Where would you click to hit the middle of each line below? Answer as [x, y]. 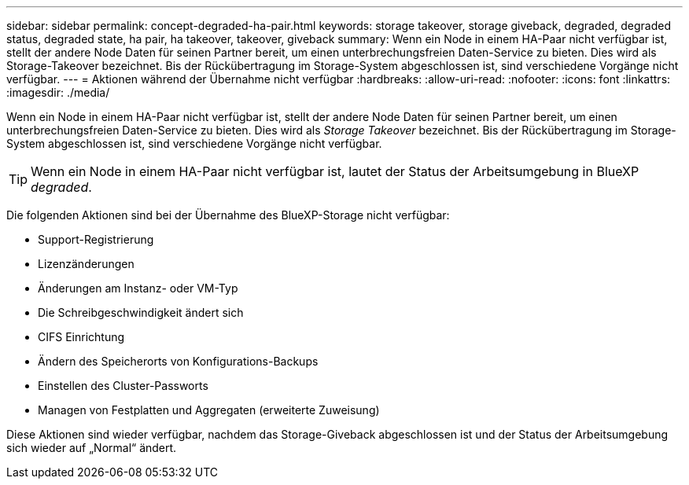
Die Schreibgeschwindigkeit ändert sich [141, 312]
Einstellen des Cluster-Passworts [123, 386]
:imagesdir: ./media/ [58, 92]
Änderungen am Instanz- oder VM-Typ [138, 288]
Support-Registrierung [96, 239]
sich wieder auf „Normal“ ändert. [92, 448]
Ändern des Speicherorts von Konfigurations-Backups [178, 361]
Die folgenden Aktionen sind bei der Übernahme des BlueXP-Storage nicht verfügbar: [228, 215]
